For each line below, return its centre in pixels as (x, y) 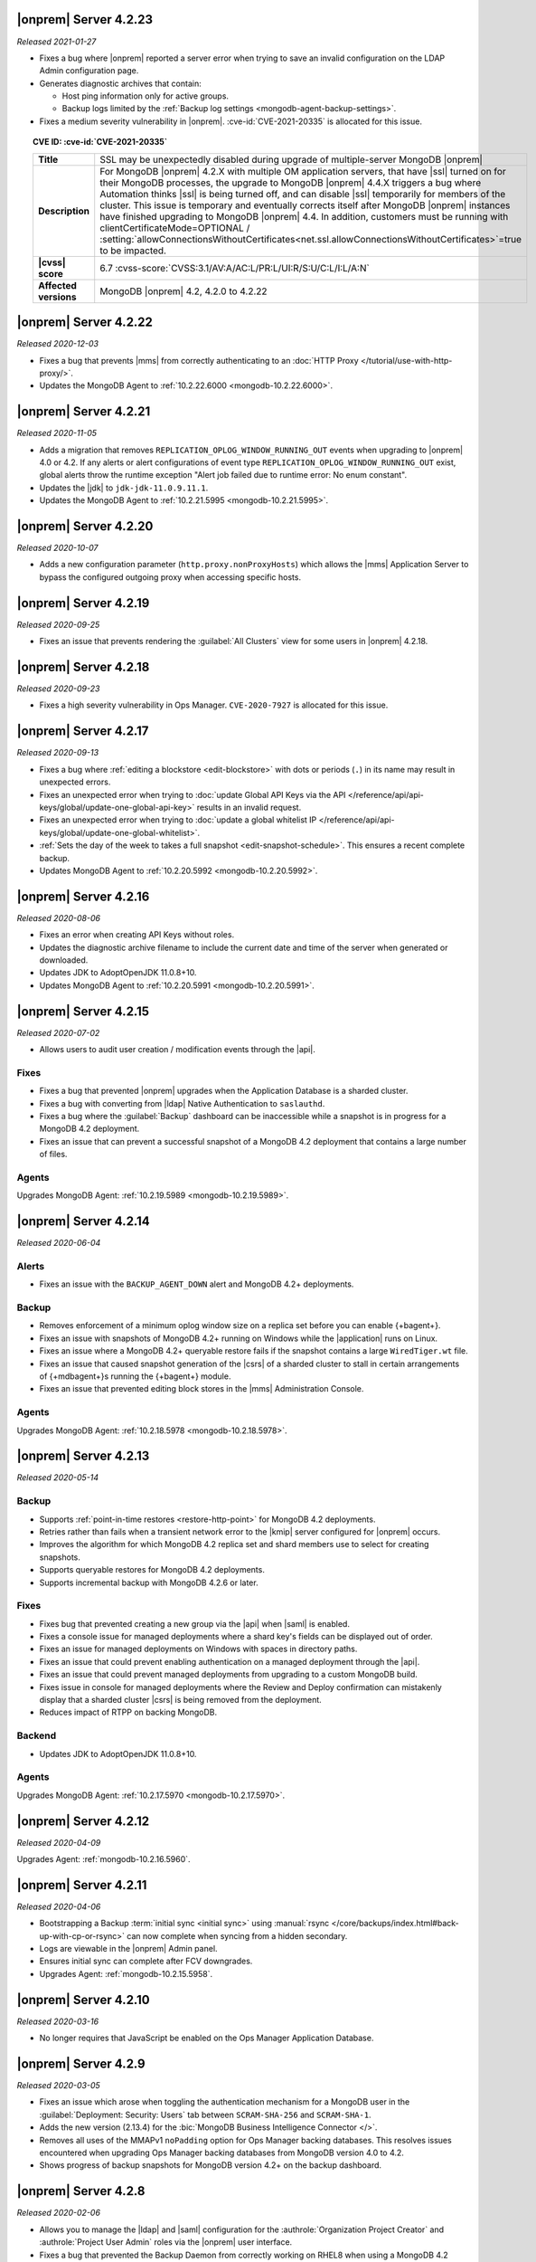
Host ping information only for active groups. (146, 96)
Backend (37, 1735)
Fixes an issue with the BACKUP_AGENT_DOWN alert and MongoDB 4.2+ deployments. (197, 1284)
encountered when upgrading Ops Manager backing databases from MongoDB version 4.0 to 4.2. (221, 2153)
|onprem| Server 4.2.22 (85, 323)
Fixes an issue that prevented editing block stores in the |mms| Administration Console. (202, 1389)
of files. (53, 1155)
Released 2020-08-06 (59, 917)
